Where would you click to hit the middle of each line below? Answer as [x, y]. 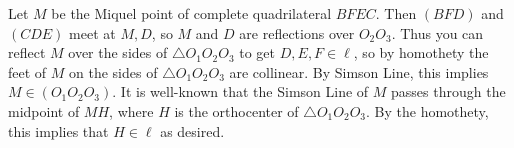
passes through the [448, 91]
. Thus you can [437, 32]
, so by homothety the [421, 52]
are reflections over [297, 32]
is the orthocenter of [236, 110]
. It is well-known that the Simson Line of [240, 91]
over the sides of [118, 52]
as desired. [192, 130]
